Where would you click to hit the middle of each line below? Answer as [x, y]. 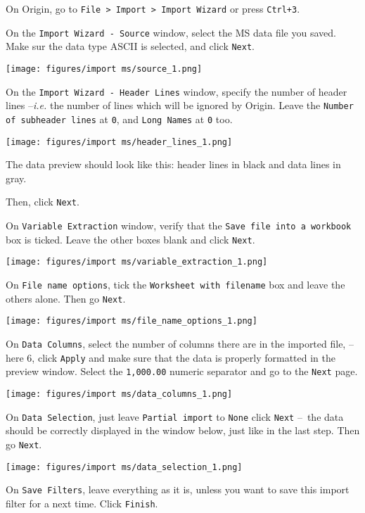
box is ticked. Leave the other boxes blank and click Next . [130, 239]
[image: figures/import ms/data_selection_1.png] [124, 467]
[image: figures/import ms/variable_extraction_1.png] [137, 262]
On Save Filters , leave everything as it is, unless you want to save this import [178, 489]
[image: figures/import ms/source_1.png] [104, 69]
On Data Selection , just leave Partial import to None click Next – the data [175, 416]
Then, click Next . [43, 202]
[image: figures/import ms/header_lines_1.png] [119, 142]
